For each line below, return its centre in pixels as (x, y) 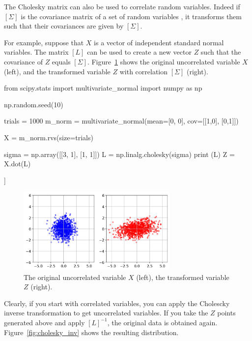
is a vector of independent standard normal (159, 42)
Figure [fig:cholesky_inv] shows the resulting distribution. (91, 332)
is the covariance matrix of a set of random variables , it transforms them (131, 16)
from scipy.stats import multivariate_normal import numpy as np (103, 88)
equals (61, 61)
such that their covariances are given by (64, 26)
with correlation (144, 71)
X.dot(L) (17, 164)
